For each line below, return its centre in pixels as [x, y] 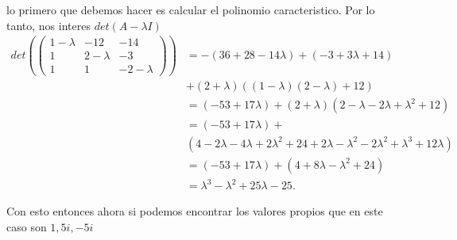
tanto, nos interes [48, 25]
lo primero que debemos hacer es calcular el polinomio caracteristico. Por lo [191, 10]
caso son [27, 226]
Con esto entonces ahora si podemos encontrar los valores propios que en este [195, 211]
